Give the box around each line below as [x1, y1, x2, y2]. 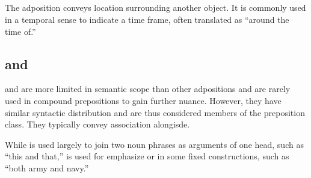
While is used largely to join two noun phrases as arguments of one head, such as [5, 138, 304, 150]
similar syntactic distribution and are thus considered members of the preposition [5, 106, 305, 118]
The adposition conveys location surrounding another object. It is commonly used [5, 1, 306, 14]
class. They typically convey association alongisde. [5, 118, 190, 130]
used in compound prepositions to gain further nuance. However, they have [5, 94, 282, 106]
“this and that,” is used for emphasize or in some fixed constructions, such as [5, 150, 289, 162]
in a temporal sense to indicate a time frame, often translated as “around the [5, 13, 289, 25]
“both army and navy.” [5, 161, 89, 174]
